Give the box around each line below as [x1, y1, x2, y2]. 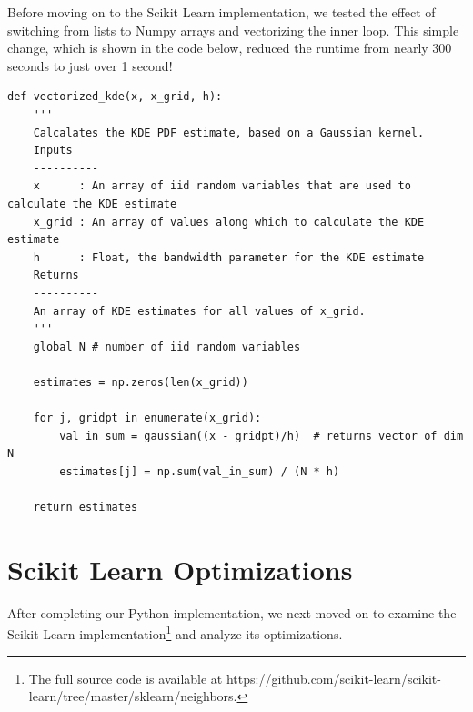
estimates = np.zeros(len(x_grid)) [33, 375, 248, 389]
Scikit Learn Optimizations [7, 550, 353, 587]
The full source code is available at [28, 668, 223, 687]
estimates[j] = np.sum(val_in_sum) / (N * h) [59, 464, 340, 478]
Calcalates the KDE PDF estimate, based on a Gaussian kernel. [33, 126, 425, 139]
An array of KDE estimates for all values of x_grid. [33, 304, 366, 318]
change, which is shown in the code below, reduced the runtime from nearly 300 [7, 38, 452, 57]
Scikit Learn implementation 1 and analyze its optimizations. [7, 622, 343, 643]
